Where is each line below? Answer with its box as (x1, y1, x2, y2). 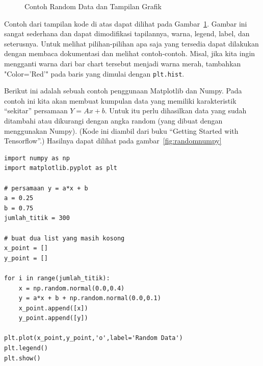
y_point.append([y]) (18, 314, 88, 322)
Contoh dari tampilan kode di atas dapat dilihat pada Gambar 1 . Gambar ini (4, 18, 247, 29)
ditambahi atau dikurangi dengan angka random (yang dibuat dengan (4, 115, 223, 126)
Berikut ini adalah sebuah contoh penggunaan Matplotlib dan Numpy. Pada (4, 85, 242, 96)
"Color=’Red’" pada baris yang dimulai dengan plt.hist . (4, 68, 185, 79)
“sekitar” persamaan (4, 105, 68, 116)
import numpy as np (4, 154, 70, 162)
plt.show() (4, 354, 41, 362)
